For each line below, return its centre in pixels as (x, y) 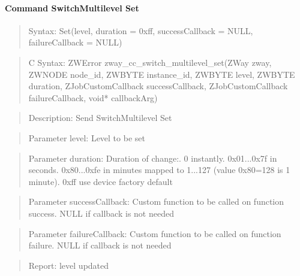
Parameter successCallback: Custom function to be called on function (156, 201)
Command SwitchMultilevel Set (72, 7)
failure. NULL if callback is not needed (100, 245)
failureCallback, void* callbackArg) (93, 97)
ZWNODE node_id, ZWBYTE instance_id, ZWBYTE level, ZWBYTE (162, 74)
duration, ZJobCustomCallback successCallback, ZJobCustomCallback (158, 86)
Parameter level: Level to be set (87, 137)
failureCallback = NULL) (75, 42)
